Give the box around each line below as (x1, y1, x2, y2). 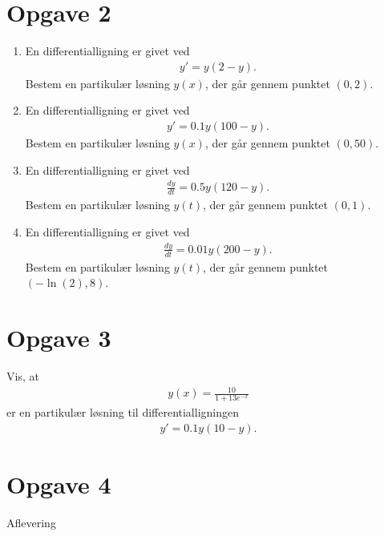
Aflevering (6, 514, 56, 530)
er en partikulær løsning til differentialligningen (6, 403, 240, 420)
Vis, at (6, 368, 39, 384)
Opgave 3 (6, 321, 111, 354)
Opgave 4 (6, 467, 111, 500)
